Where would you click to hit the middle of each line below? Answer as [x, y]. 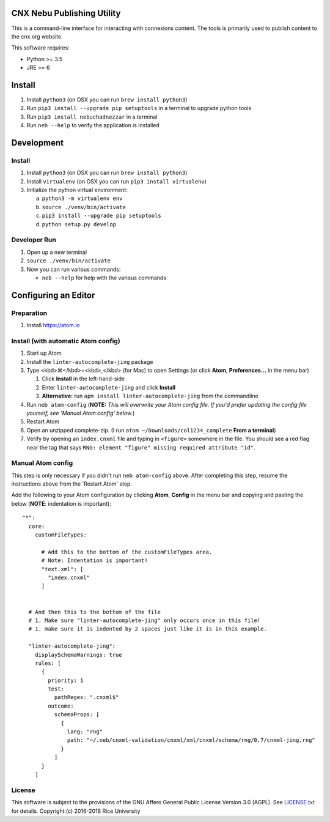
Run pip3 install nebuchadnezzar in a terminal [92, 117]
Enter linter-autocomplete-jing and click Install [109, 387]
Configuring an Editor [53, 295]
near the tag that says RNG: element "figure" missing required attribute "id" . [141, 447]
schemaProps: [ [77, 715]
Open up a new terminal [57, 252]
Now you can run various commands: [74, 269]
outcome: [61, 706]
